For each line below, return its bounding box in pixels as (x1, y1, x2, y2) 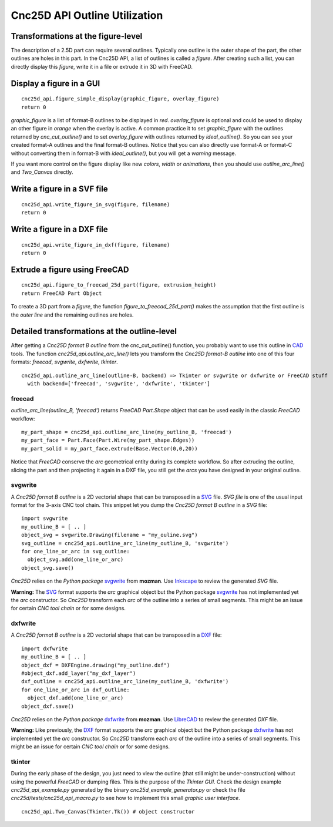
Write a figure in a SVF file (11, 184, 108, 194)
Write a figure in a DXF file (11, 224, 108, 234)
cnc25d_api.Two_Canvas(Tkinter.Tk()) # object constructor (21, 808, 195, 815)
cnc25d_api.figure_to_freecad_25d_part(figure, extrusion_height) (21, 282, 217, 288)
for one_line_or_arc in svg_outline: (21, 548, 130, 554)
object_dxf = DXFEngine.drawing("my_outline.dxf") (21, 661, 170, 668)
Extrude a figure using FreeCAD (11, 264, 129, 274)
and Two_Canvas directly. (11, 169, 73, 176)
